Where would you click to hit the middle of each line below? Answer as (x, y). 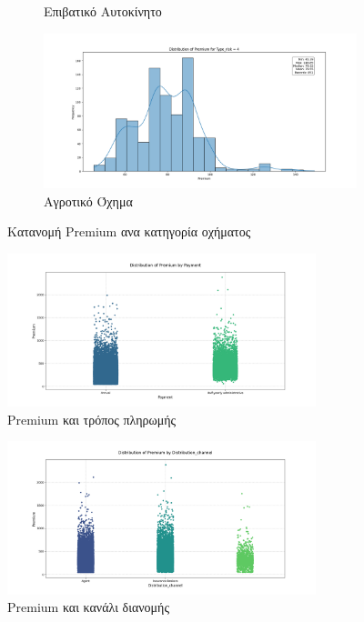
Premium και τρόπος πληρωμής (92, 419)
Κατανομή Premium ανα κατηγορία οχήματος (129, 231)
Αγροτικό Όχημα (88, 201)
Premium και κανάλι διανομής (88, 607)
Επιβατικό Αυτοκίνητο (103, 11)
